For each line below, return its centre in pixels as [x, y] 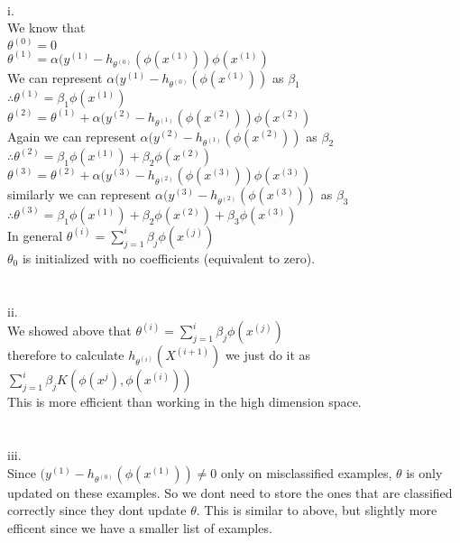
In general [35, 235]
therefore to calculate [66, 355]
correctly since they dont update [97, 510]
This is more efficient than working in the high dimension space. [184, 402]
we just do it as [268, 355]
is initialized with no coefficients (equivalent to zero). [169, 258]
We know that [46, 28]
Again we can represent [72, 136]
